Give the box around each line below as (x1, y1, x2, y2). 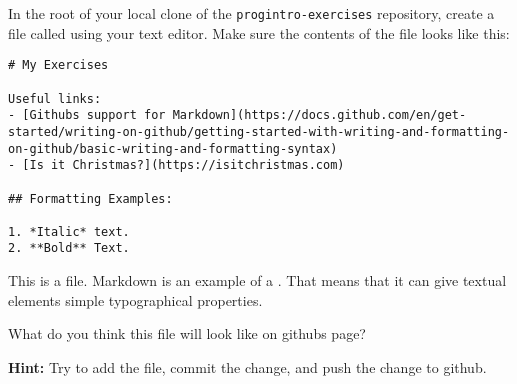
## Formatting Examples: (8, 191, 173, 206)
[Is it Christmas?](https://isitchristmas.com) (22, 158, 345, 173)
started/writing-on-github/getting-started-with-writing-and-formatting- (8, 124, 510, 139)
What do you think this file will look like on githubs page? (8, 323, 366, 344)
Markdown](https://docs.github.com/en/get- (172, 108, 467, 123)
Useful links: (8, 91, 102, 106)
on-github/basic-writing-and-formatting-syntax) (8, 141, 338, 156)
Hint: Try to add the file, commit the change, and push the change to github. (8, 356, 487, 377)
